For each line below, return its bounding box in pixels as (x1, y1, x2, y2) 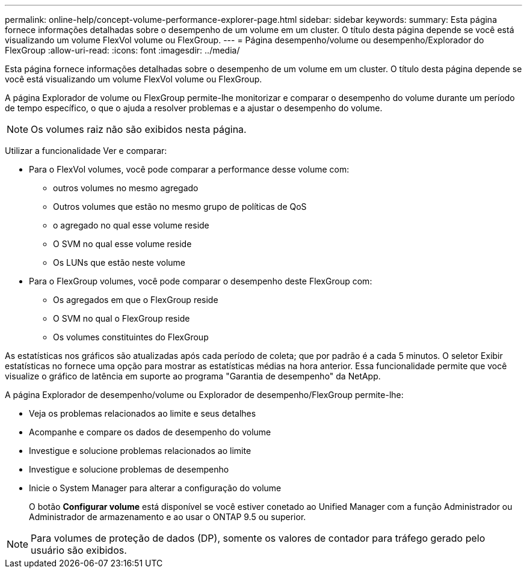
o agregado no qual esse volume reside (53, 220, 209, 230)
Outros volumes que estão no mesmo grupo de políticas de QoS (53, 201, 307, 212)
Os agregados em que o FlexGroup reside (53, 295, 218, 305)
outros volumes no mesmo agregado (53, 183, 199, 193)
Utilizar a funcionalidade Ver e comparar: (5, 146, 167, 156)
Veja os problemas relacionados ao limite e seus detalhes (29, 408, 256, 418)
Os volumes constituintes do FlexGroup (53, 332, 209, 342)
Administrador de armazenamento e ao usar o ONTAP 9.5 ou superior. (29, 512, 306, 522)
